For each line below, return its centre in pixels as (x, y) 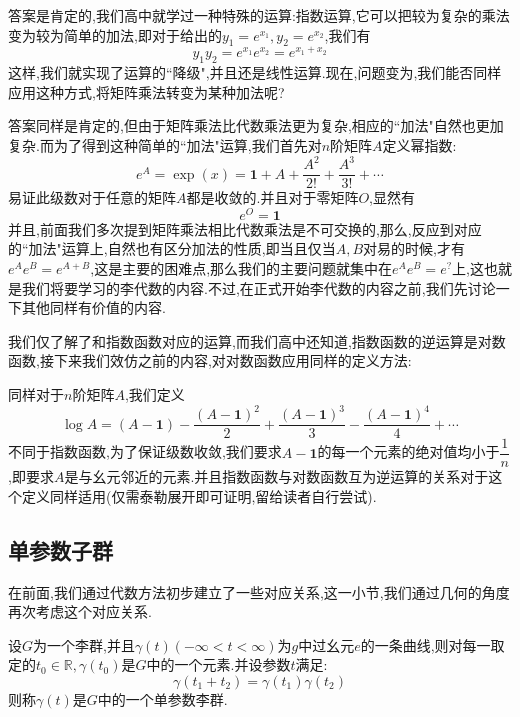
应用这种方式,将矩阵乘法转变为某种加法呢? (146, 91)
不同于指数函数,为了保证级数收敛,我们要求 (145, 451)
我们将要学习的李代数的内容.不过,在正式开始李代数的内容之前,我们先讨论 (258, 287)
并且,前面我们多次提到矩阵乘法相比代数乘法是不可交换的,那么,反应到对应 (245, 228)
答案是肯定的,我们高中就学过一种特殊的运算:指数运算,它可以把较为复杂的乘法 (259, 15)
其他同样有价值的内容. (93, 307)
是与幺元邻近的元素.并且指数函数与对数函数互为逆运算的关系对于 (276, 476)
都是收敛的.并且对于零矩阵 (272, 197)
